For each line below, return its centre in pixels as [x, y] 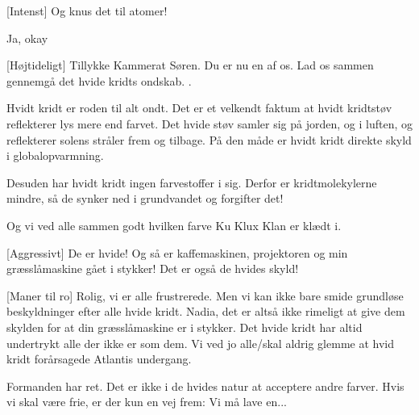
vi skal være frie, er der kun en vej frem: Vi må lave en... [147, 402]
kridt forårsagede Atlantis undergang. [99, 359]
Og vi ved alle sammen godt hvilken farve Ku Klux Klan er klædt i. [174, 225]
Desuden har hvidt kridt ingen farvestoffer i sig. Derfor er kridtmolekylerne [192, 182]
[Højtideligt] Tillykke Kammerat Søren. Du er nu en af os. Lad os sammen [190, 65]
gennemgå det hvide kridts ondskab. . [99, 80]
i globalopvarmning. [55, 155]
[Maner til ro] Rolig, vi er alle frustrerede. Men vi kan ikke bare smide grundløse [205, 295]
